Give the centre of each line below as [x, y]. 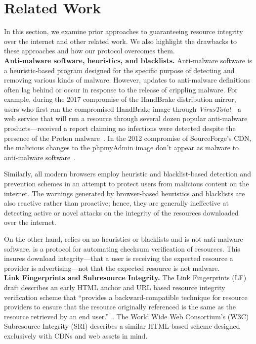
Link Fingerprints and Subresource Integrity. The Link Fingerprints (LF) [125, 278]
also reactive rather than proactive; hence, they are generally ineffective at [116, 203]
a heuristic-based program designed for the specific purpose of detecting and [119, 70]
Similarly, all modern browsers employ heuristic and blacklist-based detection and [128, 174]
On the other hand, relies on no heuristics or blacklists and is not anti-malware [124, 239]
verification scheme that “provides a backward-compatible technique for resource [126, 297]
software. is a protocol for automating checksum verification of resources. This [122, 248]
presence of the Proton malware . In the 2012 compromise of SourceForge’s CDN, [128, 138]
